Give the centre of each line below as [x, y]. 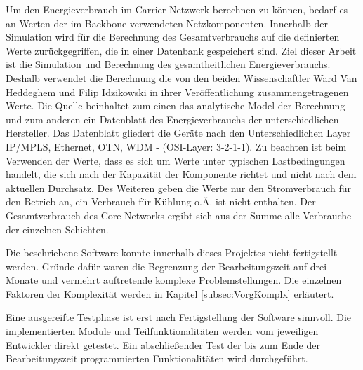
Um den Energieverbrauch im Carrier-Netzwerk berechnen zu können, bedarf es [177, 9]
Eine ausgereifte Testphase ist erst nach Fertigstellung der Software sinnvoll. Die [179, 317]
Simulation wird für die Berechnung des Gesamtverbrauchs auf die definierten [173, 37]
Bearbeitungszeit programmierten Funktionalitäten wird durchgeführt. [157, 358]
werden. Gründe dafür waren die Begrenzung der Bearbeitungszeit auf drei [166, 266]
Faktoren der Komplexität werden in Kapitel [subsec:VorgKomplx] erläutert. [170, 293]
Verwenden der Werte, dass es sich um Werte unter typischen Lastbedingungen [176, 160]
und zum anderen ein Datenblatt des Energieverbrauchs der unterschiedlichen [172, 119]
